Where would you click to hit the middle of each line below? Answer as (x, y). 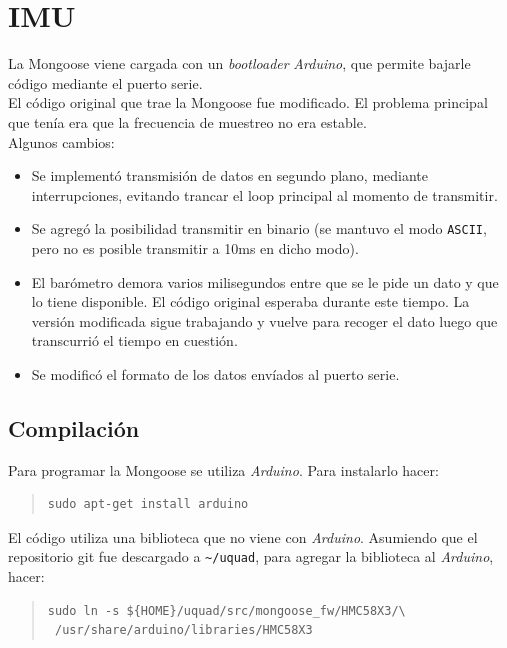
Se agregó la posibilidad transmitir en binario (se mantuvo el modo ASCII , (259, 228)
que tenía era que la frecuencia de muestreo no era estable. (187, 121)
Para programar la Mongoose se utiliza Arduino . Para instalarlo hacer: (223, 469)
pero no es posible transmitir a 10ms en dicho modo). (195, 247)
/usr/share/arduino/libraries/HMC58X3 (183, 630)
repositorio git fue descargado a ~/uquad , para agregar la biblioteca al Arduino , (251, 556)
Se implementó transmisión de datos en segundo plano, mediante (230, 175)
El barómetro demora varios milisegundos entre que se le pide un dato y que (265, 281)
